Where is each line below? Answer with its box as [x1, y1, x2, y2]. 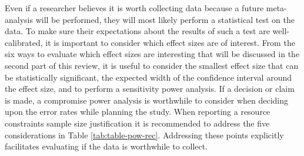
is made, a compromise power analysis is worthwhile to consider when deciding [5, 94, 289, 106]
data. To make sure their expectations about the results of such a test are [5, 25, 270, 37]
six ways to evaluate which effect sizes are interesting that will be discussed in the [5, 48, 300, 60]
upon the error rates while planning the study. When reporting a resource [5, 105, 270, 118]
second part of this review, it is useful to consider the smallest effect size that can [5, 59, 299, 71]
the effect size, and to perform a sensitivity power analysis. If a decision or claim [5, 82, 295, 95]
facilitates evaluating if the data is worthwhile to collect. [5, 140, 208, 152]
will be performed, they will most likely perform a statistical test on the [35, 13, 295, 25]
